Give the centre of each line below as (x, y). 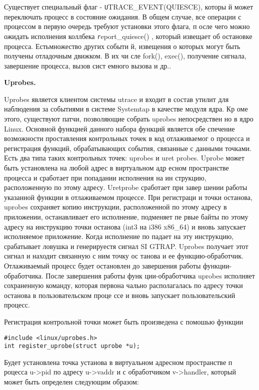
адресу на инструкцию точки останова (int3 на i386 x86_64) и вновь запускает (125, 226)
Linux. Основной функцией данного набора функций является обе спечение (119, 128)
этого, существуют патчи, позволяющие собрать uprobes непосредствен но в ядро (129, 119)
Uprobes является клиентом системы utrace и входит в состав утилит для (116, 99)
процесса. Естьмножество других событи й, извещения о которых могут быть (122, 46)
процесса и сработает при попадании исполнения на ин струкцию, (105, 177)
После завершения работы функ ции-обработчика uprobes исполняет (150, 275)
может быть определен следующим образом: (71, 382)
